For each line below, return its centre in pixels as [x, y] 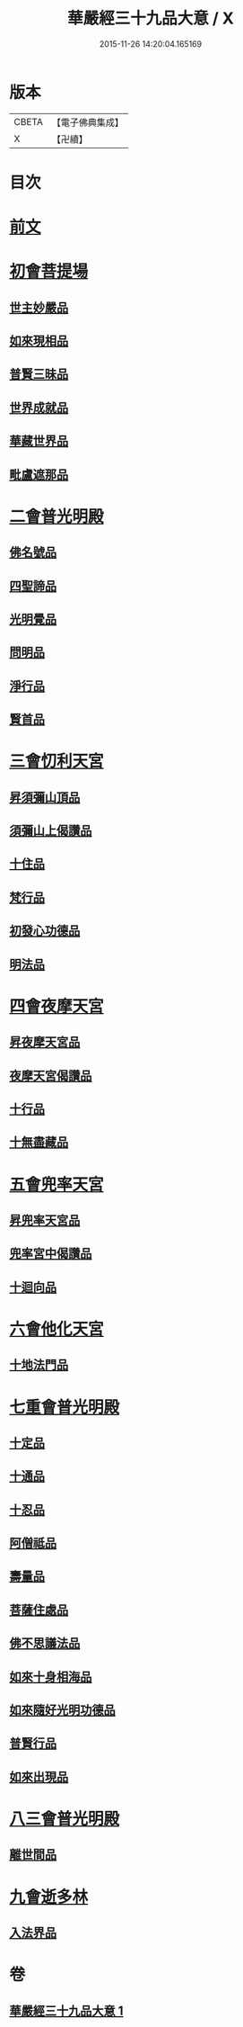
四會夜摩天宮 [57, 1006]
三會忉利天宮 [57, 762]
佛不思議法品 [45, 1643]
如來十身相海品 [51, 1677]
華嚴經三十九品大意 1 [66, 2010]
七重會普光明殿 [65, 1407]
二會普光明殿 [57, 516]
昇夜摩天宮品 [45, 1042]
